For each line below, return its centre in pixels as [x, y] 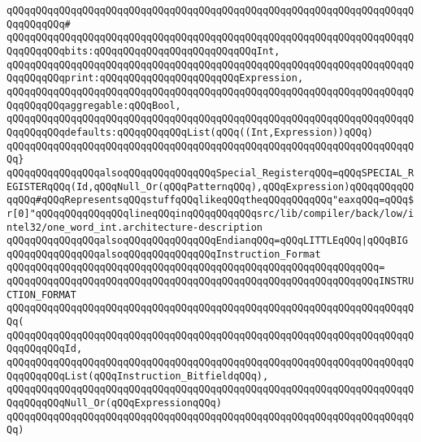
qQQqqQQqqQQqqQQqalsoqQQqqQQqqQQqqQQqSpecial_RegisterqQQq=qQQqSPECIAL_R [210, 173]
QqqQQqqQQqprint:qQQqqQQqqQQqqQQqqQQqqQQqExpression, [155, 78]
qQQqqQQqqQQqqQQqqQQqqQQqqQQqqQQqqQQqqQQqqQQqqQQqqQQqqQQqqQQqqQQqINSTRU [210, 282]
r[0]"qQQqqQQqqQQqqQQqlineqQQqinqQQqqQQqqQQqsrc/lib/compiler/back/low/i [210, 213]
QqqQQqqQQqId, [45, 349]
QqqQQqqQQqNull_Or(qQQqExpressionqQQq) [114, 403]
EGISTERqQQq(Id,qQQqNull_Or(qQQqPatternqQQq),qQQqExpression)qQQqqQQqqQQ [210, 186]
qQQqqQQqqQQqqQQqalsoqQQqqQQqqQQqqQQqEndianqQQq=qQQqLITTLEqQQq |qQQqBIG [207, 241]
